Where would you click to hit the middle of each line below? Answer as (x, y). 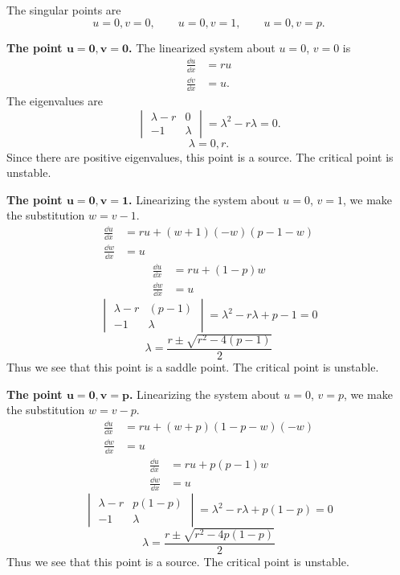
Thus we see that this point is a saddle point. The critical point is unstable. (193, 366)
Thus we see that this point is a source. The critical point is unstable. (178, 561)
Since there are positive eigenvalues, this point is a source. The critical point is (200, 156)
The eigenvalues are (55, 100)
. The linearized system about (202, 47)
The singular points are (64, 10)
